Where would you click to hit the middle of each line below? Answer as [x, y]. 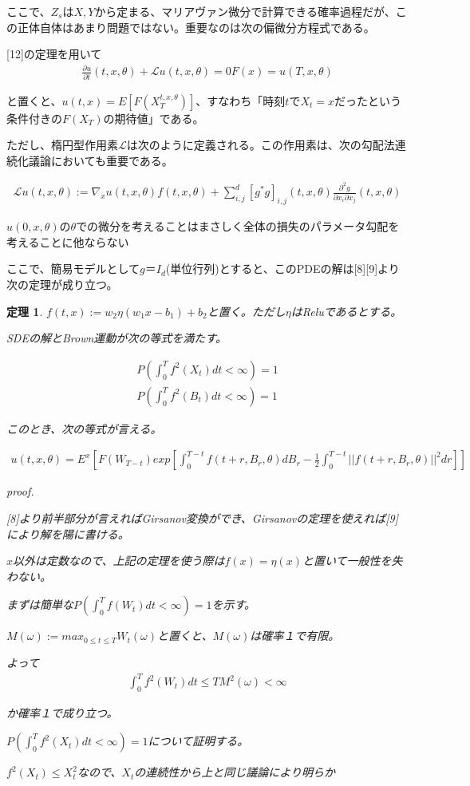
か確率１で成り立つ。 [62, 712]
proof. [20, 491]
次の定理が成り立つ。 [62, 284]
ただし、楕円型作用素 [62, 145]
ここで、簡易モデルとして [73, 269]
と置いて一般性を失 [352, 561]
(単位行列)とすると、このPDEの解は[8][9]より [282, 269]
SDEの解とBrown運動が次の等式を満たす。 [117, 338]
